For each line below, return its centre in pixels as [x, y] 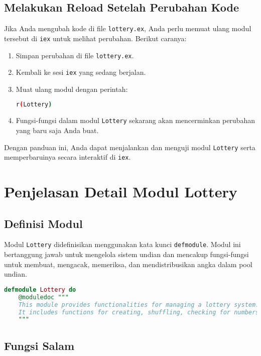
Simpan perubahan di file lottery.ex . [75, 55]
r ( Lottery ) [34, 105]
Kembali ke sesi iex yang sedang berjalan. [81, 72]
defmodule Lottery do [40, 289]
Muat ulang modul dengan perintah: [72, 89]
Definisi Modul [43, 223]
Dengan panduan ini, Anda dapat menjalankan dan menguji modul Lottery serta [130, 147]
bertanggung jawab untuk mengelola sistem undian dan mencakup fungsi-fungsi [126, 254]
